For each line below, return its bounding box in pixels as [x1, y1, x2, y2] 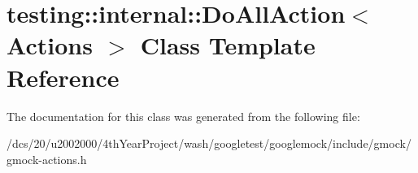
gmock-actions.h [7, 150, 87, 167]
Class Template [140, 28, 316, 62]
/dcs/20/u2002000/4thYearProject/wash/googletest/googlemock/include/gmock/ [7, 135, 411, 152]
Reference [7, 60, 120, 93]
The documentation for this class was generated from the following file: [7, 107, 360, 124]
